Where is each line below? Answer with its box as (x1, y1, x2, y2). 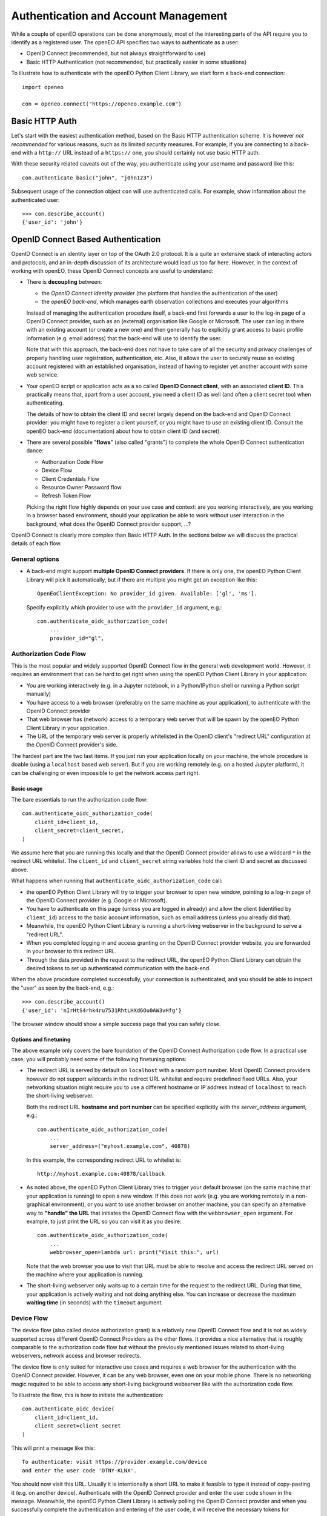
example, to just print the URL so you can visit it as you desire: (26, 1218, 182, 1225)
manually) (26, 690, 51, 697)
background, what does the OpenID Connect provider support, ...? (26, 520, 191, 528)
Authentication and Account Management (11, 9, 228, 22)
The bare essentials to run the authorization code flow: (11, 796, 148, 803)
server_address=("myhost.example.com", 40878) (49, 1143, 191, 1150)
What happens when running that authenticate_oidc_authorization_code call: (11, 877, 223, 885)
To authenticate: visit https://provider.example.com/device (22, 1458, 207, 1466)
